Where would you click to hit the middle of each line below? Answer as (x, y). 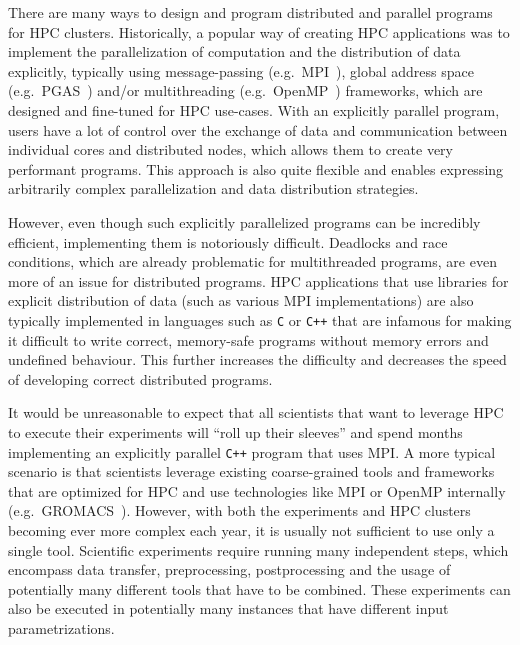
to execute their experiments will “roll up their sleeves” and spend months (235, 431)
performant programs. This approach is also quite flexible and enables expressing (256, 168)
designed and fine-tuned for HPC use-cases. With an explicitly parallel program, (254, 109)
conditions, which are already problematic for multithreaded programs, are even (252, 261)
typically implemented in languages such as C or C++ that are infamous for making (260, 319)
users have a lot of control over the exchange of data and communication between (258, 129)
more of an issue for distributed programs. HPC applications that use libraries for (258, 280)
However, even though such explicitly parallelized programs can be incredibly (244, 221)
